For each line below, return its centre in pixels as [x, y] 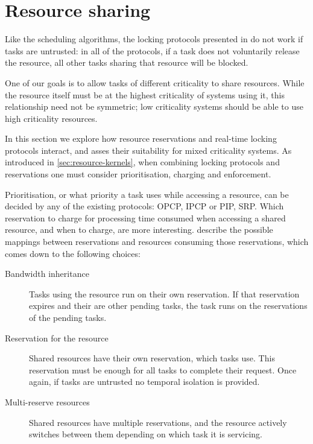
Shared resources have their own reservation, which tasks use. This [152, 358]
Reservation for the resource [57, 338]
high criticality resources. [51, 118]
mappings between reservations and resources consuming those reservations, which [157, 242]
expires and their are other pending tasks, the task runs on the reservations [168, 306]
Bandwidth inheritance [47, 274]
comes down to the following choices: [73, 253]
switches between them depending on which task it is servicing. [146, 434]
